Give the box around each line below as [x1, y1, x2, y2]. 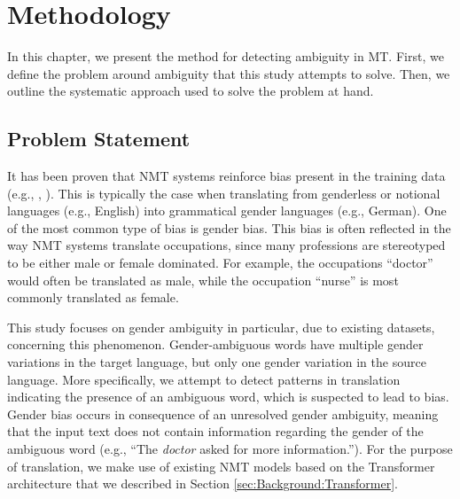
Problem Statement [7, 125, 191, 152]
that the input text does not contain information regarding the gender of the [7, 422, 424, 441]
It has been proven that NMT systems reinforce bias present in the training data [7, 167, 446, 185]
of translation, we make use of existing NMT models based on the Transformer [7, 456, 435, 475]
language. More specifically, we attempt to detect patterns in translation [7, 370, 401, 388]
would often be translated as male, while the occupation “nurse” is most [7, 270, 399, 289]
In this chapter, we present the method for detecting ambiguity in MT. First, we [7, 47, 444, 66]
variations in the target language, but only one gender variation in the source [7, 353, 426, 371]
